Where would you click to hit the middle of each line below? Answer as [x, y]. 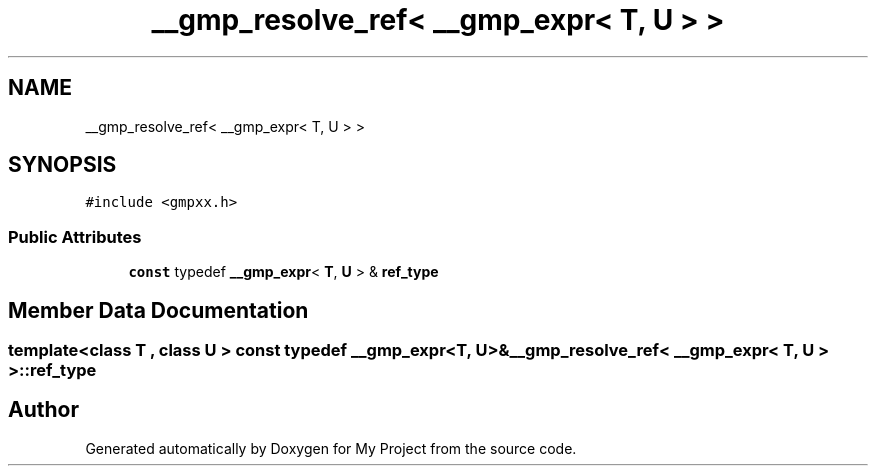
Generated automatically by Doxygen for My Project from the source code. [331, 448]
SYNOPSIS [62, 165]
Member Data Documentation [158, 310]
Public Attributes [75, 236]
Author [43, 410]
